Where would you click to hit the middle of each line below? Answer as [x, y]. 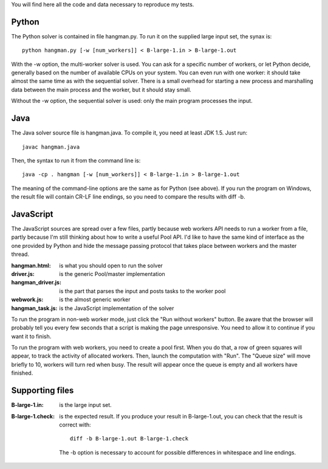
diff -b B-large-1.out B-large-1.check [129, 439]
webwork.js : [27, 300]
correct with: [75, 425]
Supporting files [43, 391]
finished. [22, 373]
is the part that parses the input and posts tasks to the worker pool [142, 291]
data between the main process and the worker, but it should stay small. [101, 90]
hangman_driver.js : [36, 283]
